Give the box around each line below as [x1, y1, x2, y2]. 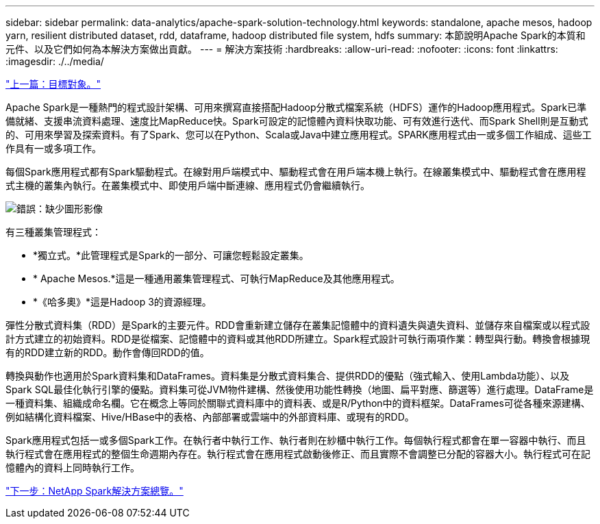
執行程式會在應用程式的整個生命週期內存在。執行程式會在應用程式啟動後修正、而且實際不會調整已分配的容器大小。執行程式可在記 [5, 448, 590, 460]
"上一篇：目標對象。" [5, 78, 101, 90]
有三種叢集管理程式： [5, 226, 101, 238]
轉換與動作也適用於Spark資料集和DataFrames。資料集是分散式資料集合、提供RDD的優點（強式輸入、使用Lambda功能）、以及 [5, 370, 570, 382]
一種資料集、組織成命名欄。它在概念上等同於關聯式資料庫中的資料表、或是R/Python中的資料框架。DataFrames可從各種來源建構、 [5, 397, 590, 409]
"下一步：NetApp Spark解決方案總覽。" [5, 485, 184, 497]
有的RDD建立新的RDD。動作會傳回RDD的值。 [5, 347, 210, 358]
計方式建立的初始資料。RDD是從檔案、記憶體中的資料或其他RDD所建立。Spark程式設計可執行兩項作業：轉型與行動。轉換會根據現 [5, 333, 590, 345]
